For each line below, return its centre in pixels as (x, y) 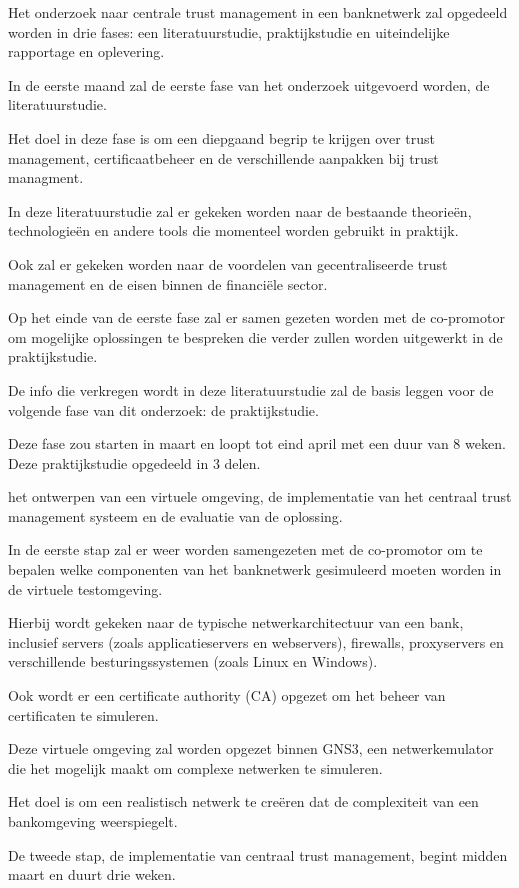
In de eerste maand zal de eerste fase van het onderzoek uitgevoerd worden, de (249, 84)
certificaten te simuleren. (83, 714)
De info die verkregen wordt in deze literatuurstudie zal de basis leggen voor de (251, 389)
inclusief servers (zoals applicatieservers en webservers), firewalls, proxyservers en (256, 641)
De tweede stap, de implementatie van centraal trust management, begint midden (258, 854)
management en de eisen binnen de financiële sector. (168, 283)
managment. (46, 177)
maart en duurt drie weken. (92, 874)
